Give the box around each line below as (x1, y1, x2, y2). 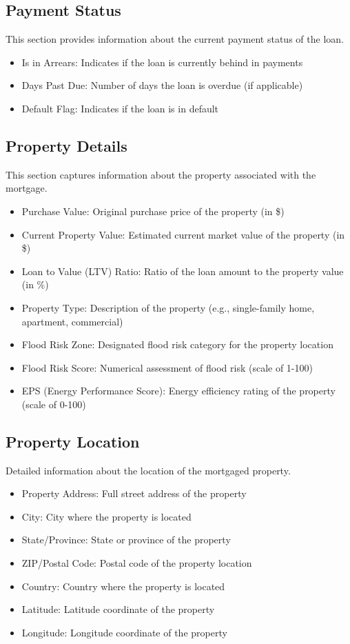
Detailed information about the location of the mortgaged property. (6, 463, 291, 477)
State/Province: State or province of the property (21, 532, 231, 547)
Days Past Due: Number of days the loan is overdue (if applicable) (21, 78, 303, 92)
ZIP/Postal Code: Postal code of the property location (21, 556, 252, 570)
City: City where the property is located (21, 509, 192, 523)
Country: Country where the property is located (21, 578, 225, 593)
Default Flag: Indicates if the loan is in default (21, 101, 219, 115)
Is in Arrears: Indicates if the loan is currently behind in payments (21, 54, 303, 69)
